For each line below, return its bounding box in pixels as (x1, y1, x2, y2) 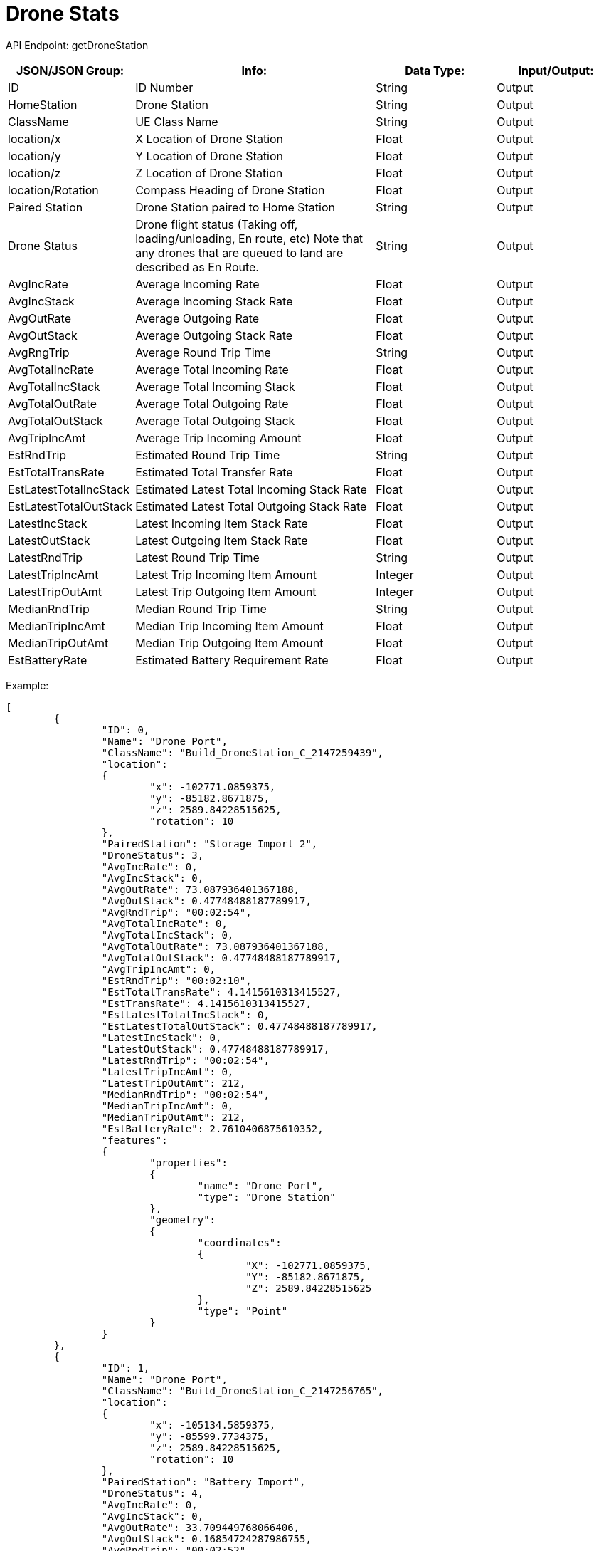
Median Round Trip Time (135, 601, 267, 616)
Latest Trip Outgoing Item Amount (135, 584, 317, 599)
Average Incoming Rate (135, 276, 260, 291)
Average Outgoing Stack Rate (135, 328, 293, 343)
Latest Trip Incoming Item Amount (135, 567, 317, 582)
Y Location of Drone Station (135, 148, 283, 163)
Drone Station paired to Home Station (135, 199, 335, 214)
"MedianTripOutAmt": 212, (101, 1111, 246, 1123)
